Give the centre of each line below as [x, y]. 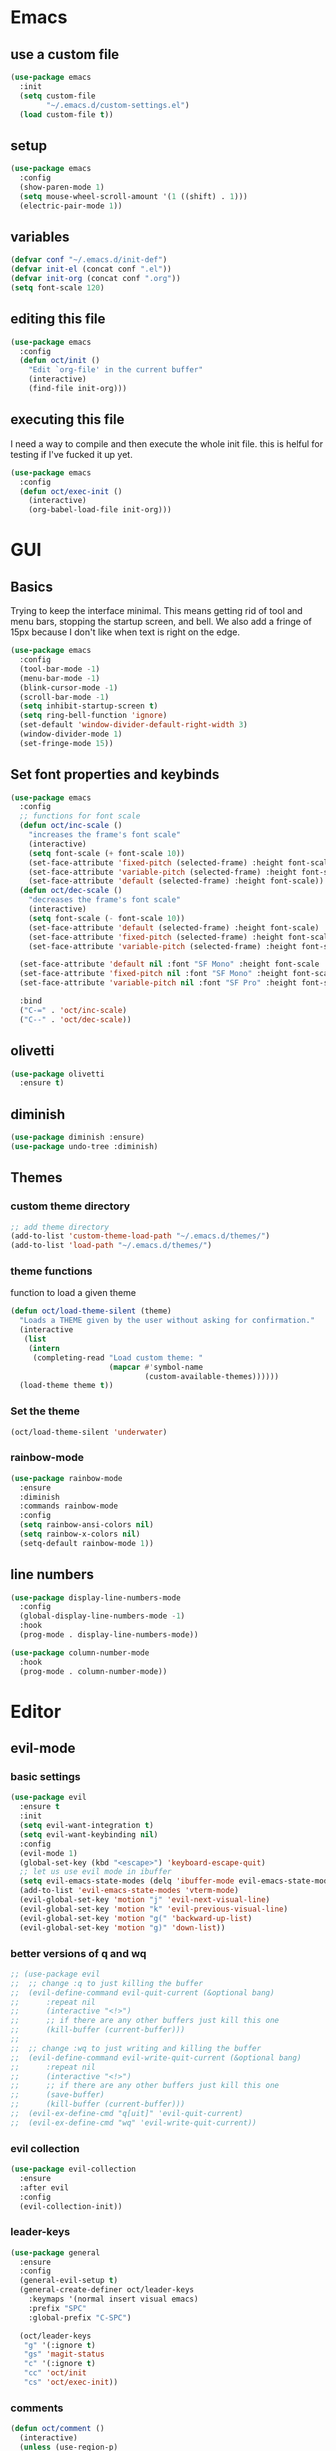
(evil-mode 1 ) [48, 1853]
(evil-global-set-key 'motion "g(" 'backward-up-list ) [136, 1918]
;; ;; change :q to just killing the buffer [106, 1983]
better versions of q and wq [78, 1953]
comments [37, 2408]
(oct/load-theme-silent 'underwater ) [89, 1432]
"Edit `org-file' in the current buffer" [115, 370]
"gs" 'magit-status [64, 2354]
